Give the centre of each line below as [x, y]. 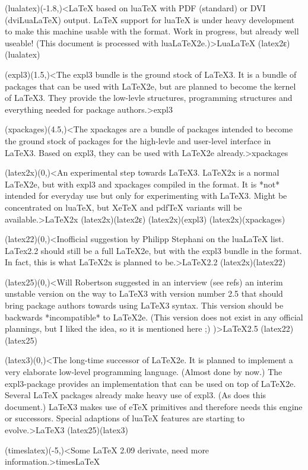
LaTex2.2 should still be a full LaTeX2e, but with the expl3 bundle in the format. [153, 250]
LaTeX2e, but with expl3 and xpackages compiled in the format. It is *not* [142, 184]
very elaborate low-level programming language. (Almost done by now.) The [144, 372]
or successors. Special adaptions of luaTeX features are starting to [125, 418]
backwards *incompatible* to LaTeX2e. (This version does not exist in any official [154, 317]
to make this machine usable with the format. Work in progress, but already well [152, 31]
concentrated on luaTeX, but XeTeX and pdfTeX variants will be [123, 207]
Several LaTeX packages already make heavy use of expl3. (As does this [136, 395]
